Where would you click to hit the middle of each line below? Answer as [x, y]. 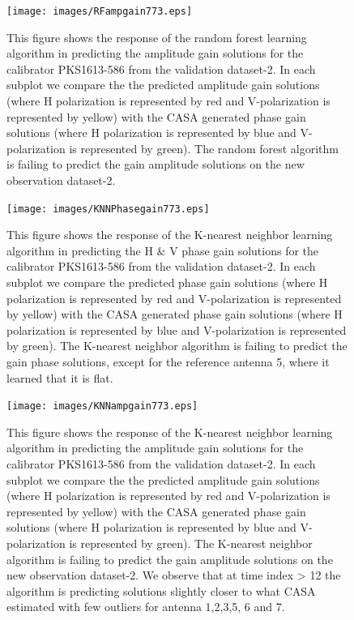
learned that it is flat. [60, 377]
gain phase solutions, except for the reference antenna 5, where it [168, 361]
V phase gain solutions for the [244, 250]
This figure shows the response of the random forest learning [157, 37]
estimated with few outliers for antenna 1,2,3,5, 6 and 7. [146, 607]
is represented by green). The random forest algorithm [204, 148]
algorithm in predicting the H [80, 250]
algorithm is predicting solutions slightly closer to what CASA [161, 590]
